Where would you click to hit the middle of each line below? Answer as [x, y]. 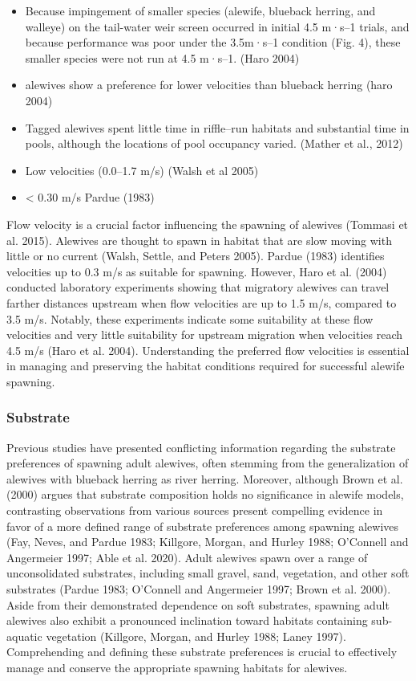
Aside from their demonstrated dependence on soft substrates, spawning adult [198, 604]
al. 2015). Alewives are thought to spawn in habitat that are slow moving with [199, 240]
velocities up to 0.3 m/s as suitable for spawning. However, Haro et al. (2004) [197, 271]
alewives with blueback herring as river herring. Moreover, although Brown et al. [205, 478]
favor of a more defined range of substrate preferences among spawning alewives [203, 526]
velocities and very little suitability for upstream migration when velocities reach [205, 334]
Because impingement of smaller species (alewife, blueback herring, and [200, 10]
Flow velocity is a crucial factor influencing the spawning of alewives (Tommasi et [208, 224]
